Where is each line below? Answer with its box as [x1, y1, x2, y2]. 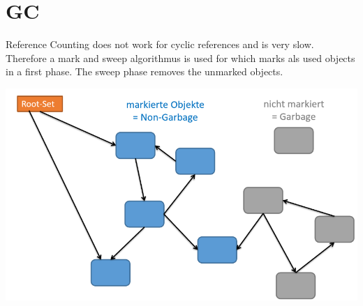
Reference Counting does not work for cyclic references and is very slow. [6, 37, 314, 52]
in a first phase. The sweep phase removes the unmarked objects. [6, 64, 283, 79]
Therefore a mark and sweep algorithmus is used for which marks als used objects [6, 50, 355, 65]
